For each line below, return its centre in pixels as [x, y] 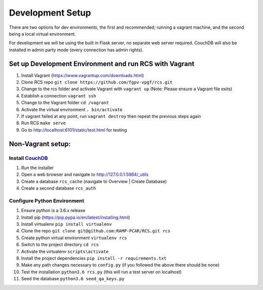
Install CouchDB [28, 158]
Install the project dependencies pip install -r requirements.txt [94, 258]
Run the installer [38, 168]
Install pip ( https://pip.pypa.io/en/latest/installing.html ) [75, 217]
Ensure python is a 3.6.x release [53, 211]
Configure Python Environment [47, 201]
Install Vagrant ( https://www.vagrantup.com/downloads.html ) [83, 75]
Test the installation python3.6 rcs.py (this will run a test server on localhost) [102, 272]
